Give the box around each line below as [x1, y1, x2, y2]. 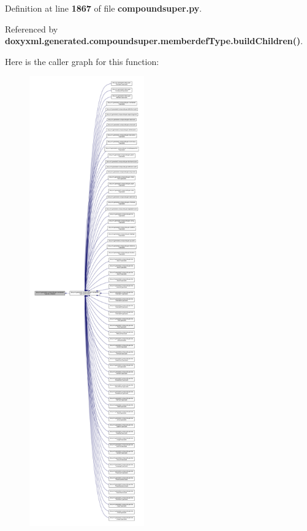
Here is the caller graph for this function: [5, 55, 159, 67]
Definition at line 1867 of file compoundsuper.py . [5, 2, 202, 14]
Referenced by [5, 22, 58, 35]
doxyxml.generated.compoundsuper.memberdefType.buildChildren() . [5, 34, 303, 47]
